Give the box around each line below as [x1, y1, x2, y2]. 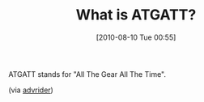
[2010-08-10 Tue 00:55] [96, 32, 176, 42]
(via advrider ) [8, 85, 54, 95]
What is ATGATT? [75, 6, 197, 24]
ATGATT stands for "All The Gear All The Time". [8, 69, 167, 79]
